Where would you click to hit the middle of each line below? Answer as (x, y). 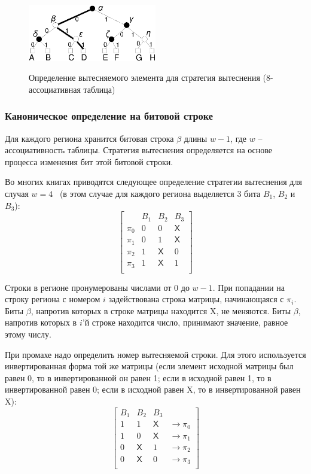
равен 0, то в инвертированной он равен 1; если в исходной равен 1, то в (138, 377)
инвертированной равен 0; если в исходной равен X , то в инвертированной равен (153, 389)
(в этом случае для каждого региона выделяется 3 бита (160, 193)
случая (17, 193)
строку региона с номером (53, 299)
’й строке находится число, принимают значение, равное (185, 322)
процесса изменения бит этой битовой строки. (89, 161)
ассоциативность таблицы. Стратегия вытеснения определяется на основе (139, 150)
